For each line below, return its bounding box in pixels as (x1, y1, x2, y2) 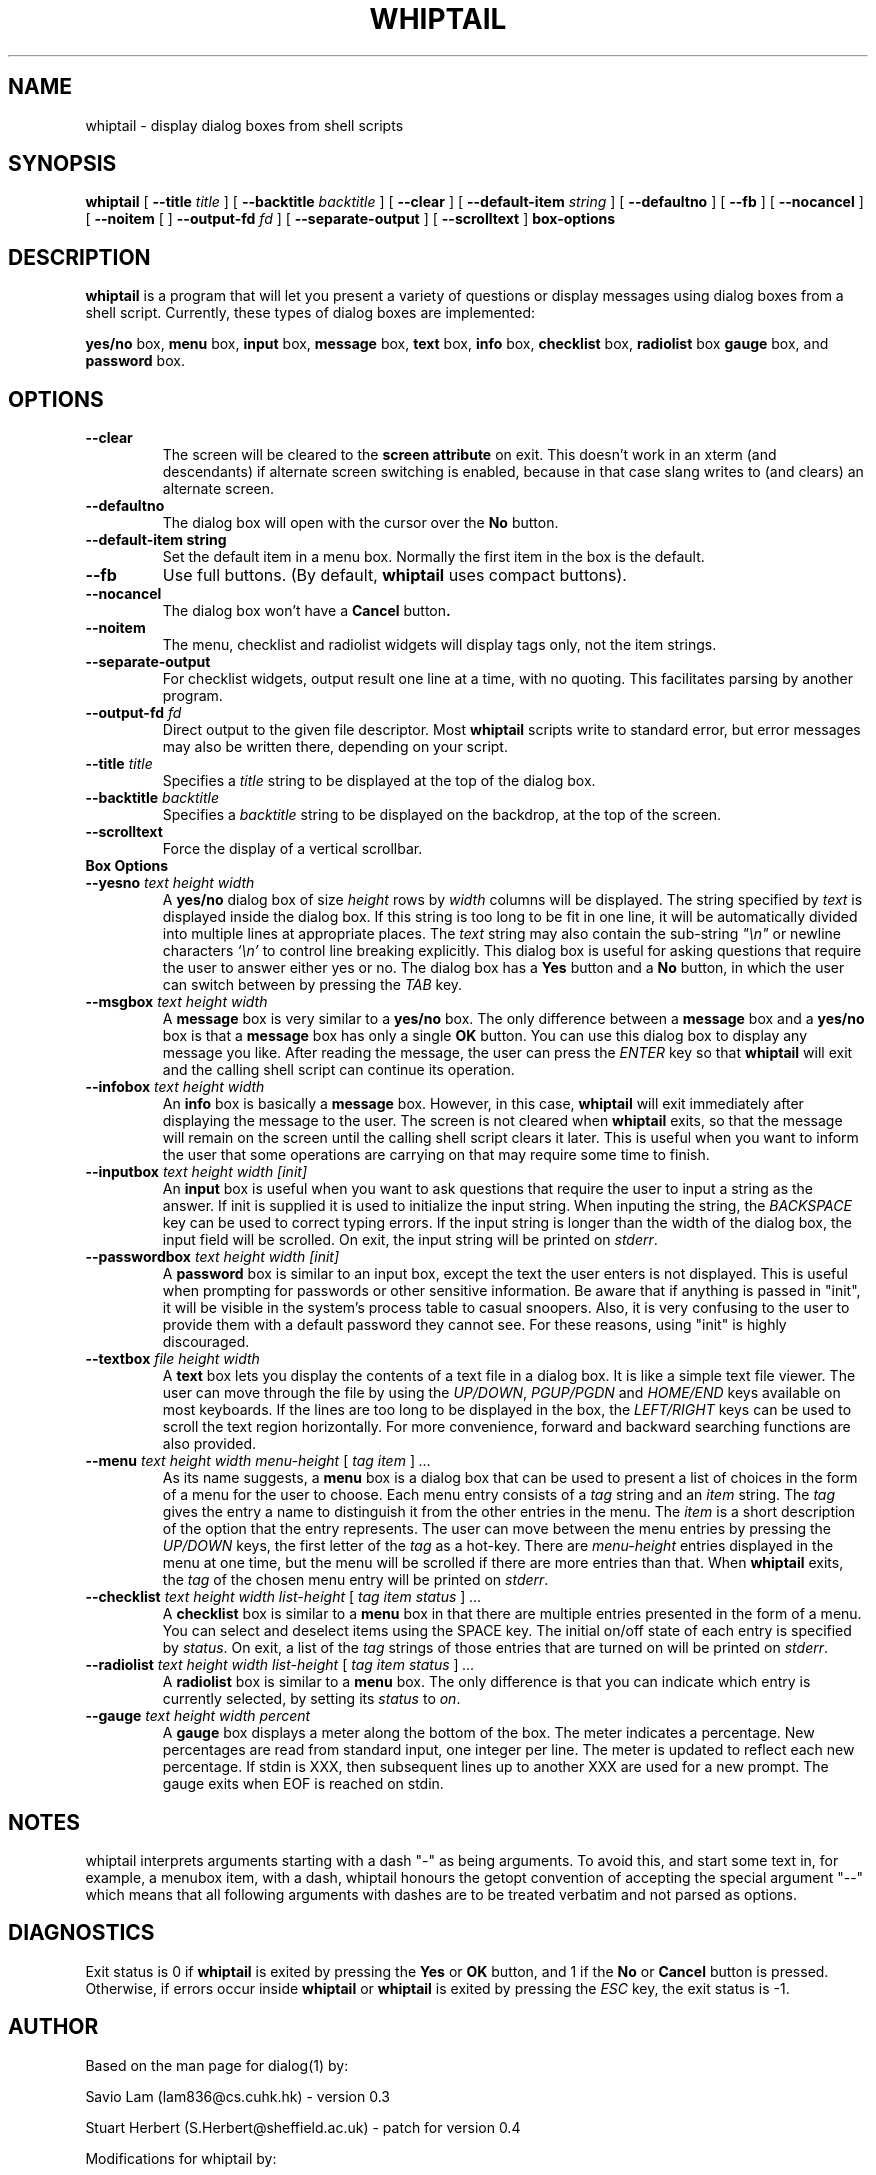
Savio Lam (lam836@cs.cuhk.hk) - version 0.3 (85, 2087, 390, 2105)
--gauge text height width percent (85, 1707, 311, 1725)
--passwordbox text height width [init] (85, 1248, 340, 1266)
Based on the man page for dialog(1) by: (85, 2056, 349, 2074)
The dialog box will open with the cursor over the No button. (162, 514, 559, 532)
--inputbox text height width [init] (85, 1163, 308, 1181)
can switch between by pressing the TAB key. (162, 976, 463, 994)
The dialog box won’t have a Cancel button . (162, 602, 451, 620)
